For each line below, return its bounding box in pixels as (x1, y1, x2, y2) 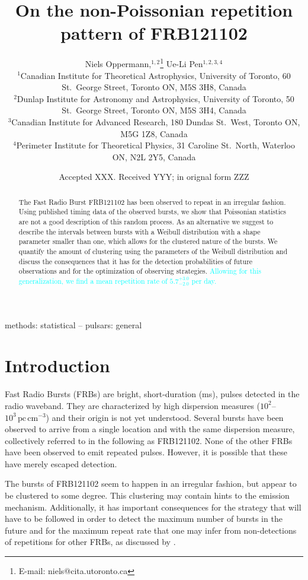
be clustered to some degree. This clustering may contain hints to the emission (5, 489, 290, 502)
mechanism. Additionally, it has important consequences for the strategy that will (5, 500, 301, 513)
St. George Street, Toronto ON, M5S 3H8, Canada (62, 81, 246, 93)
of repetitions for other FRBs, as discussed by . (5, 535, 176, 548)
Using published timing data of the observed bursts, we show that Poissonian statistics (18, 207, 286, 217)
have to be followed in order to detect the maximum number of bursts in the (5, 512, 283, 525)
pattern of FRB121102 (60, 21, 248, 45)
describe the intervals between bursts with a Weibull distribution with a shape (18, 226, 261, 236)
